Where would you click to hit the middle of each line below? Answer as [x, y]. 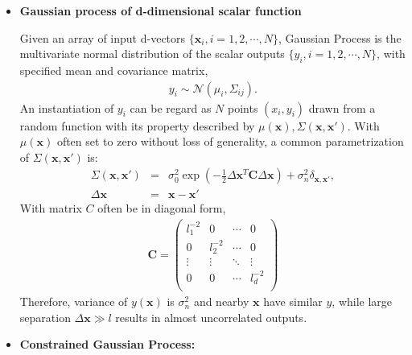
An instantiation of [67, 107]
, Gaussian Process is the [340, 37]
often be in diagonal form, [162, 208]
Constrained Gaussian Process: [107, 344]
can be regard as [171, 107]
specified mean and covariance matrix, [114, 70]
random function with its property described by [137, 125]
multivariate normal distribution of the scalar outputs [152, 54]
